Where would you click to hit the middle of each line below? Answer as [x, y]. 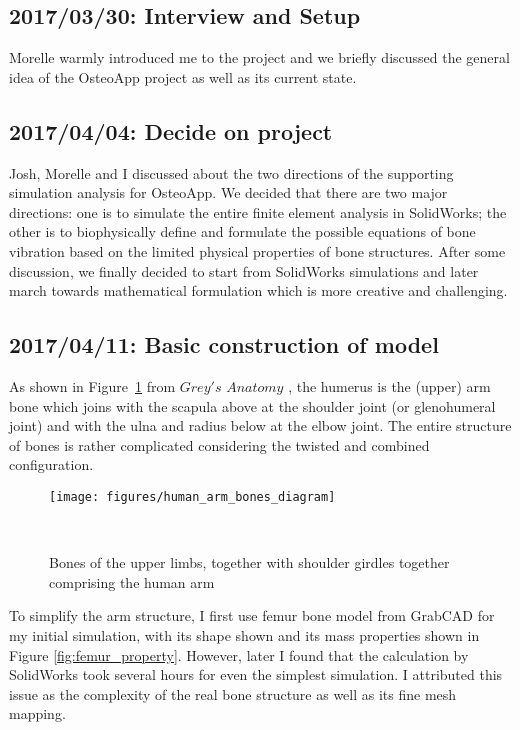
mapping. [37, 713]
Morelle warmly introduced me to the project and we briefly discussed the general [259, 57]
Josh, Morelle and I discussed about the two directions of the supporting [231, 172]
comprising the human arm [132, 581]
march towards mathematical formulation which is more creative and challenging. [258, 290]
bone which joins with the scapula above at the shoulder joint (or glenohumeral [252, 405]
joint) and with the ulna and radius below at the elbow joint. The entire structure [260, 425]
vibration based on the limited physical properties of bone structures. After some [257, 250]
